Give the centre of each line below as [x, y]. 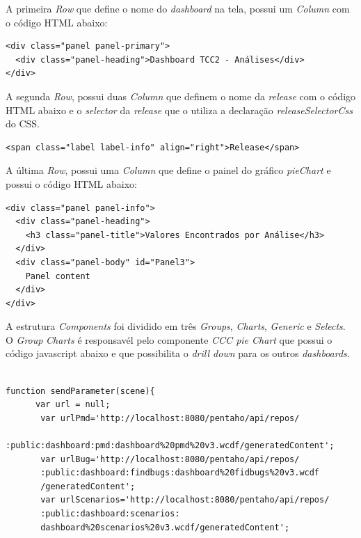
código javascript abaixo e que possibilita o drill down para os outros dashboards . [178, 353]
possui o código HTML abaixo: [71, 183]
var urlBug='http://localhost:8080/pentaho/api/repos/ [170, 459]
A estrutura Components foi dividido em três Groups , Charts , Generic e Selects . [176, 326]
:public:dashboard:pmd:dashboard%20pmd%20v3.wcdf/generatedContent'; [170, 446]
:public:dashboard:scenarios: [110, 514]
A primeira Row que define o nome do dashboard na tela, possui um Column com [178, 8]
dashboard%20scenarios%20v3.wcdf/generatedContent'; [165, 527]
